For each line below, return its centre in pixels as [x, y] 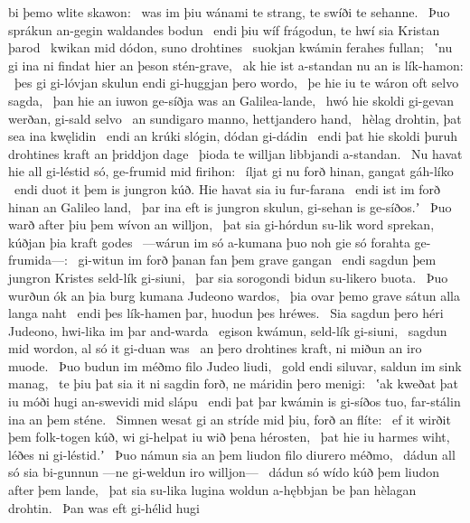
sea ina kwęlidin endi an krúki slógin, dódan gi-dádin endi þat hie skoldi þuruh [233, 136]
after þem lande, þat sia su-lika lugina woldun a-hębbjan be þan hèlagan [212, 490]
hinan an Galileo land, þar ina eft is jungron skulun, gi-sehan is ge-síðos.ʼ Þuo [230, 206]
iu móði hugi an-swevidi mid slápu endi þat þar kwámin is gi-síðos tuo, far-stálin [235, 402]
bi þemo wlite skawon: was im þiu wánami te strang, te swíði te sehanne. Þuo [229, 12]
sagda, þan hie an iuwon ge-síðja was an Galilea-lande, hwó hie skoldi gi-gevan [231, 100]
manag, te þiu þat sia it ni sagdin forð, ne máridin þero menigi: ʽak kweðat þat [234, 383]
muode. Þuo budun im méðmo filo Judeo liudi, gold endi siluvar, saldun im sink [235, 365]
